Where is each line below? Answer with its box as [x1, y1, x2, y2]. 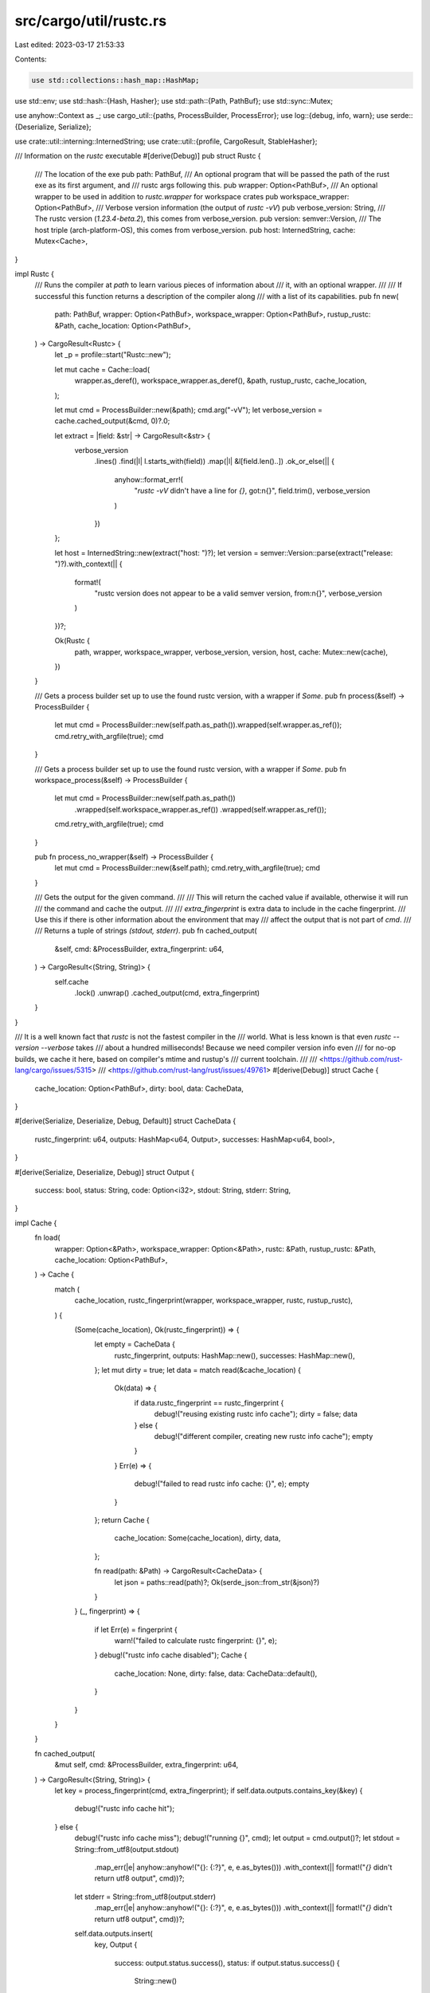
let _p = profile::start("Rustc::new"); [54, 350, 171, 360]
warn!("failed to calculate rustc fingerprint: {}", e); [114, 1636, 278, 1645]
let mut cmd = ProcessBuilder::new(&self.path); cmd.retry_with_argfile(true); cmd [54, 863, 320, 873]
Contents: [14, 54, 47, 64]
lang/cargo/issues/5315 [14, 1065, 92, 1075]
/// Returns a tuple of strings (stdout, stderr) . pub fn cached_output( [34, 926, 258, 936]
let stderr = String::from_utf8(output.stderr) [74, 1892, 217, 1901]
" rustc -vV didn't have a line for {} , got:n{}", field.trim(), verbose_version [134, 486, 370, 496]
